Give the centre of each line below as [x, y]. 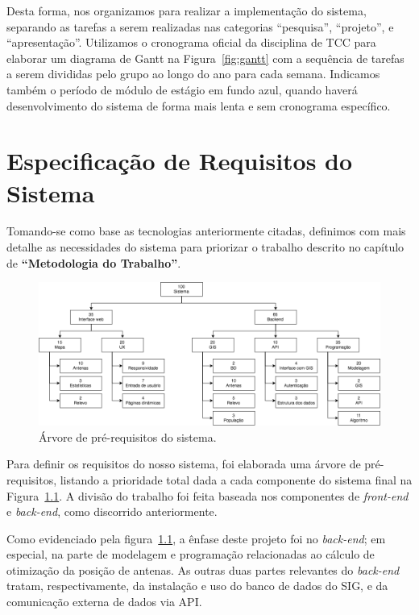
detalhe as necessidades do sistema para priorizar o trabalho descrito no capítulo [205, 247]
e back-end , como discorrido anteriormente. [112, 511]
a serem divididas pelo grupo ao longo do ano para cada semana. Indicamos [193, 74]
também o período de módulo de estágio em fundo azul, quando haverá [182, 89]
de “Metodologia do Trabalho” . [94, 262]
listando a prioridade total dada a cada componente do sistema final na [236, 479]
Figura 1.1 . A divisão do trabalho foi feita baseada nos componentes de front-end [207, 495]
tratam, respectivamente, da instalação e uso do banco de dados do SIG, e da [197, 586]
